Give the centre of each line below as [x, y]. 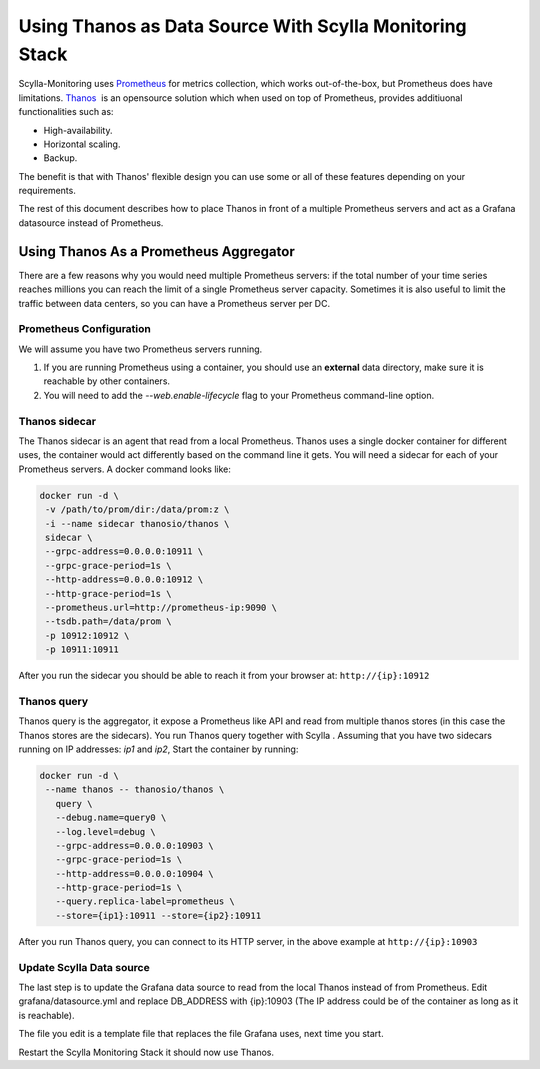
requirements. [47, 191]
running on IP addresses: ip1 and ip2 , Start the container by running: [158, 749]
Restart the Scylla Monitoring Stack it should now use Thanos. [146, 1052]
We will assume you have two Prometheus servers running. [140, 349]
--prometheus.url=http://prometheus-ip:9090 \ [161, 607]
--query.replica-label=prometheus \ [145, 901]
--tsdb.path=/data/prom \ [108, 621]
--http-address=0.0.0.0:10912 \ [124, 579]
